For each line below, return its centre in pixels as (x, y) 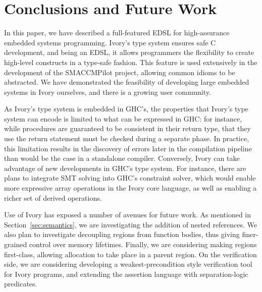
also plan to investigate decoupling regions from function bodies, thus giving (122, 234)
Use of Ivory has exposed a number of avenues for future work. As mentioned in (128, 215)
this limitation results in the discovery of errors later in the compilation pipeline (128, 148)
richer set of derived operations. (53, 197)
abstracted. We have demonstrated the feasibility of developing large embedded (127, 82)
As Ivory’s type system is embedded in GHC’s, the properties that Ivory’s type (126, 109)
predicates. (21, 284)
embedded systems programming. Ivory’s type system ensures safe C (110, 42)
